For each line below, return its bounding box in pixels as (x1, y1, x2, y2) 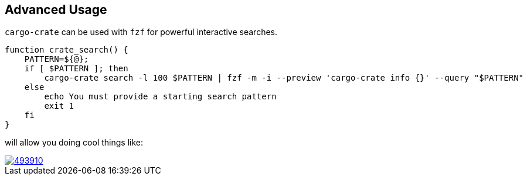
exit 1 (44, 101, 74, 111)
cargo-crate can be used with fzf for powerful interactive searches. (5, 27, 278, 37)
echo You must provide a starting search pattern (44, 92, 277, 102)
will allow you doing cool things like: (5, 137, 143, 148)
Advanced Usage (5, 2, 107, 17)
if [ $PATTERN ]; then (24, 64, 128, 74)
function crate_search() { (5, 45, 128, 55)
